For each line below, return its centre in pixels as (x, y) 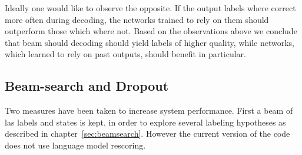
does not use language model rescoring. (75, 145)
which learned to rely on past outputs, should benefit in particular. (125, 54)
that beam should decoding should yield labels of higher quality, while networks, (150, 42)
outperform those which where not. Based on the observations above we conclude (151, 31)
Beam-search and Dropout (87, 86)
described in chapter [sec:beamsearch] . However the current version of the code (147, 133)
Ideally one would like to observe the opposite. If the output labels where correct (150, 8)
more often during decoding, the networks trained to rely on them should (137, 19)
